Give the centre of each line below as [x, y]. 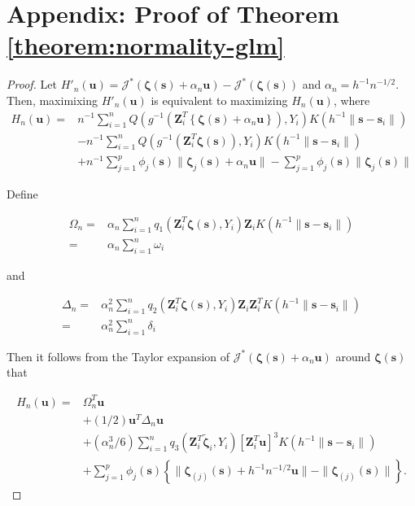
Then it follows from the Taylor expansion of [118, 356]
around [353, 356]
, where [352, 100]
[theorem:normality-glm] [146, 45]
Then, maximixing [52, 100]
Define [22, 193]
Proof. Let [32, 84]
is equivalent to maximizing [219, 100]
